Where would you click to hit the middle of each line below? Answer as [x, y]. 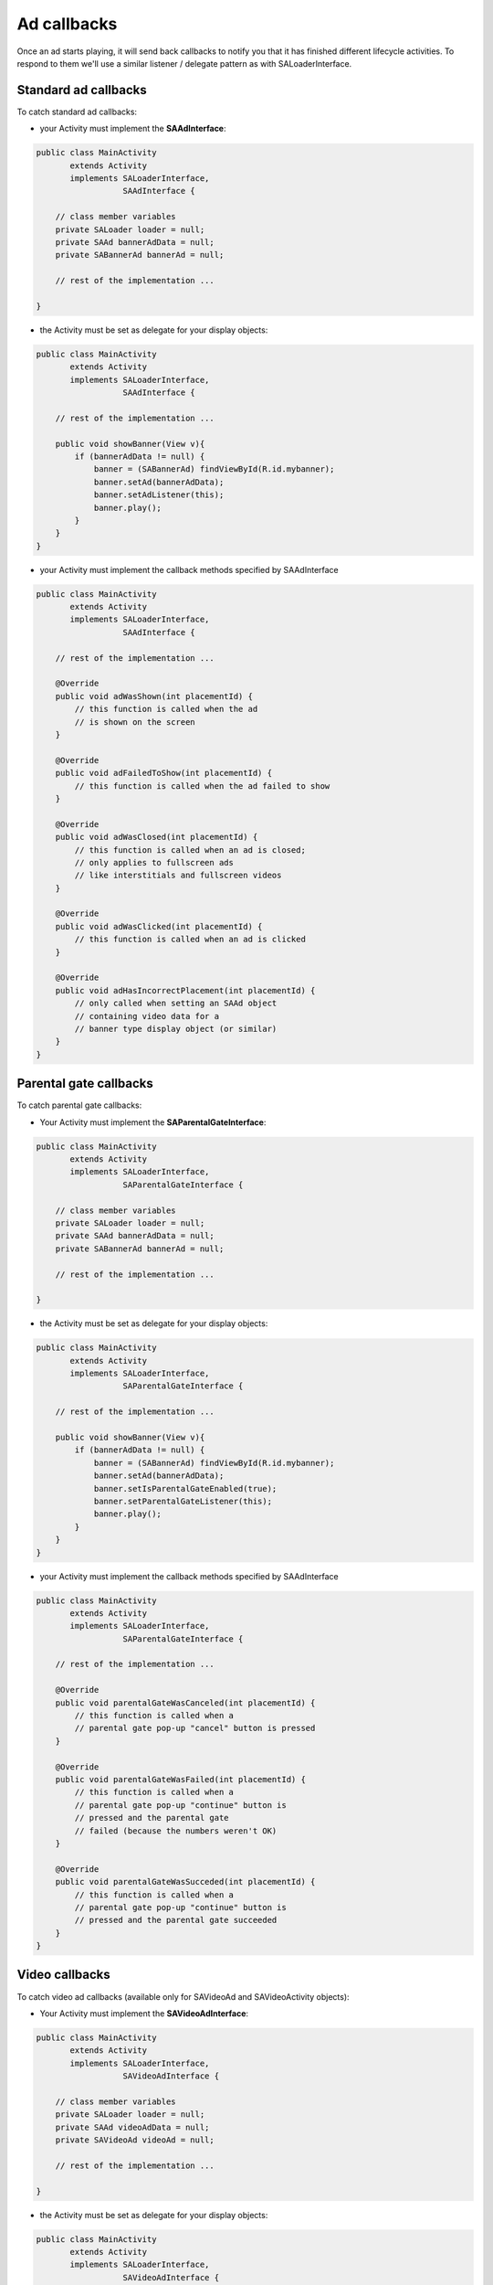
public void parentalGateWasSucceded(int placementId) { [185, 1882]
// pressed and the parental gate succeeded [176, 1920]
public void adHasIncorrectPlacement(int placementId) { [185, 990]
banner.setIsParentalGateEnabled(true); [185, 1488]
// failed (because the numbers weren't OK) [176, 1831]
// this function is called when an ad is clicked [190, 940]
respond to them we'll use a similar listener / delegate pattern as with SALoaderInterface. [184, 63]
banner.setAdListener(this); [159, 495]
